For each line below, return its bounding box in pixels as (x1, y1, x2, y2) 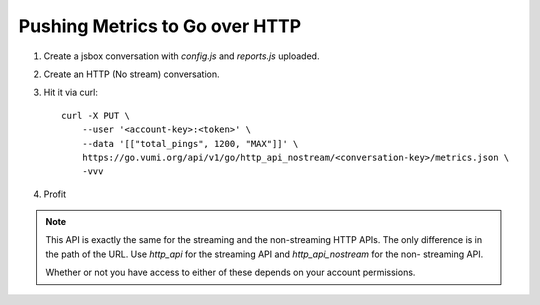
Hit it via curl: (43, 86, 99, 99)
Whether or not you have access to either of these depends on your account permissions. (45, 266, 416, 279)
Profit (43, 188, 67, 200)
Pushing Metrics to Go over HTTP (18, 15, 302, 37)
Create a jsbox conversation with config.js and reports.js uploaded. (43, 50, 320, 62)
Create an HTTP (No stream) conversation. (43, 68, 220, 80)
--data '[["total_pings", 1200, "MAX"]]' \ (81, 138, 299, 149)
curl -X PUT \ (61, 110, 130, 121)
